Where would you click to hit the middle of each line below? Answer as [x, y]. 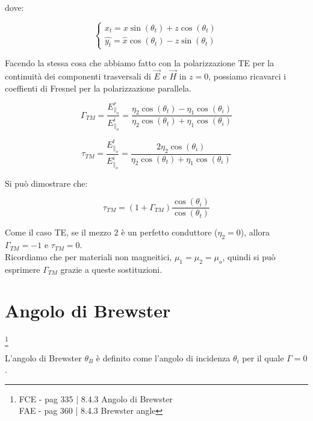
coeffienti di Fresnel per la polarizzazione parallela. [98, 88]
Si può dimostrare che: [46, 183]
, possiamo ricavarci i [247, 76]
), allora [255, 232]
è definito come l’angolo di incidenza [163, 357]
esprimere [23, 269]
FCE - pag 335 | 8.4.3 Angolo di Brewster [96, 398]
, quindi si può [249, 256]
